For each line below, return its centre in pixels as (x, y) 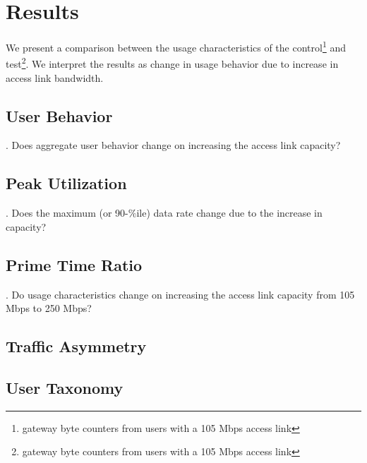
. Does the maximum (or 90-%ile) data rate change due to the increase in (164, 213)
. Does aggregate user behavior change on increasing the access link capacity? (173, 145)
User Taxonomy (65, 387)
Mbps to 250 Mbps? (49, 308)
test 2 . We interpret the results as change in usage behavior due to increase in (172, 63)
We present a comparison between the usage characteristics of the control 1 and (176, 46)
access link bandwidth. (55, 77)
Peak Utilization (66, 183)
